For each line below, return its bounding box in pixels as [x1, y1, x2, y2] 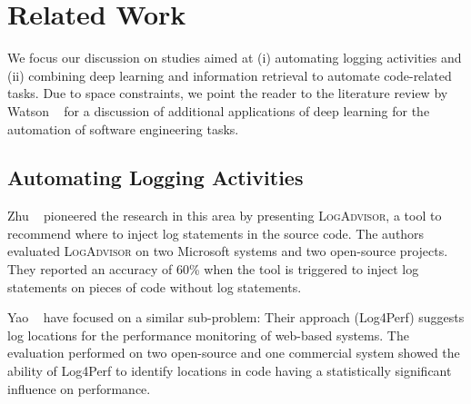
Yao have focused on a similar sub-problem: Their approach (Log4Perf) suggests [7, 308, 465, 327]
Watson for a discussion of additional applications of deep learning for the [7, 101, 430, 120]
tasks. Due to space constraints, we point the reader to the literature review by [7, 84, 448, 103]
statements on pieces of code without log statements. [7, 277, 302, 296]
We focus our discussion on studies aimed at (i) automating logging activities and [7, 48, 462, 67]
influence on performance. [7, 379, 151, 398]
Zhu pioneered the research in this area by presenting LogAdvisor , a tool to [7, 206, 442, 225]
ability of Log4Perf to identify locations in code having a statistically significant [7, 361, 452, 380]
